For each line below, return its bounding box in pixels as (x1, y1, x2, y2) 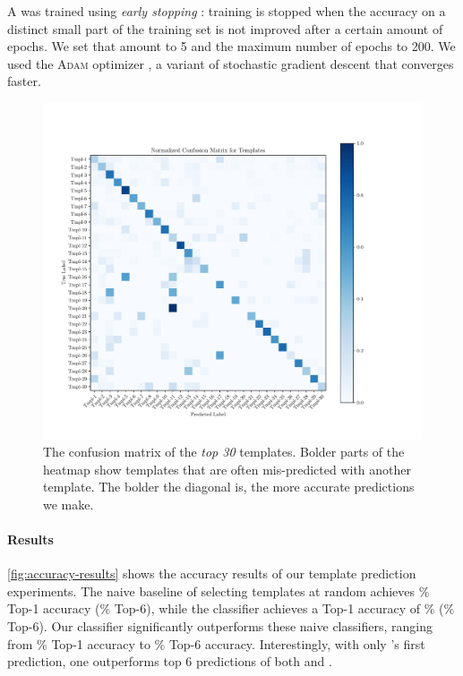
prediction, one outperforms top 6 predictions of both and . (7, 652, 332, 671)
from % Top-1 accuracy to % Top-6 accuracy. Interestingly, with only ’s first (7, 634, 425, 653)
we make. (43, 494, 94, 513)
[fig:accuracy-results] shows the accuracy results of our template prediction (7, 564, 416, 583)
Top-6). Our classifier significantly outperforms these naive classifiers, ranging (7, 617, 433, 636)
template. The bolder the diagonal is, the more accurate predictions (43, 477, 415, 496)
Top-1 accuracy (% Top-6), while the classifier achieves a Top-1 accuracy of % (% (7, 599, 455, 618)
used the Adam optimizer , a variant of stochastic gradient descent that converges (7, 54, 454, 73)
